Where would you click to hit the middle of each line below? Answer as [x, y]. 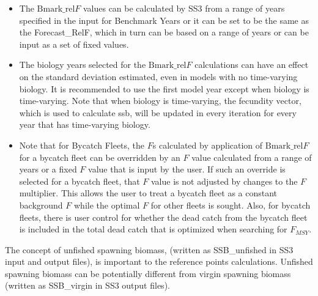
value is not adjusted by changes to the [224, 181]
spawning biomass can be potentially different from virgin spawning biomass [148, 273]
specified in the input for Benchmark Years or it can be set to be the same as [164, 20]
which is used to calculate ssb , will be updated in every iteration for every [158, 112]
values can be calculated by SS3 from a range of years [184, 8]
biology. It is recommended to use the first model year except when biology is [164, 88]
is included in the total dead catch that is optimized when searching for [153, 229]
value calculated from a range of [252, 157]
